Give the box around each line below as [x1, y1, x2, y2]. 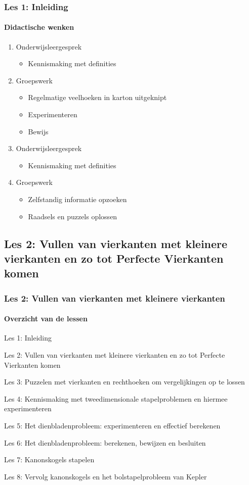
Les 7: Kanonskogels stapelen [4, 454, 95, 465]
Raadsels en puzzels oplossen [28, 211, 117, 221]
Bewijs [28, 126, 49, 136]
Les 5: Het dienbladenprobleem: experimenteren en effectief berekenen [4, 420, 221, 430]
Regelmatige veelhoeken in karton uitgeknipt [28, 92, 167, 103]
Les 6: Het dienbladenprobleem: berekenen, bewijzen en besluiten [4, 437, 206, 448]
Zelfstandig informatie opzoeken [28, 193, 127, 204]
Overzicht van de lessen [4, 313, 88, 324]
